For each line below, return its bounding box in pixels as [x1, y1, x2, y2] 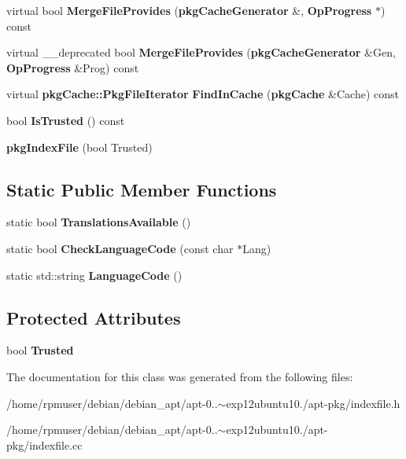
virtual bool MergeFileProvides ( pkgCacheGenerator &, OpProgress [6, 2, 372, 18]
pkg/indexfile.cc [6, 436, 83, 453]
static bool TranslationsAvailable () [6, 214, 191, 230]
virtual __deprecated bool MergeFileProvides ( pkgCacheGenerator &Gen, [6, 44, 396, 61]
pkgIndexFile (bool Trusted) [6, 138, 153, 155]
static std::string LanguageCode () [6, 266, 183, 283]
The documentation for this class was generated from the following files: [6, 368, 353, 384]
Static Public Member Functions [6, 177, 277, 201]
